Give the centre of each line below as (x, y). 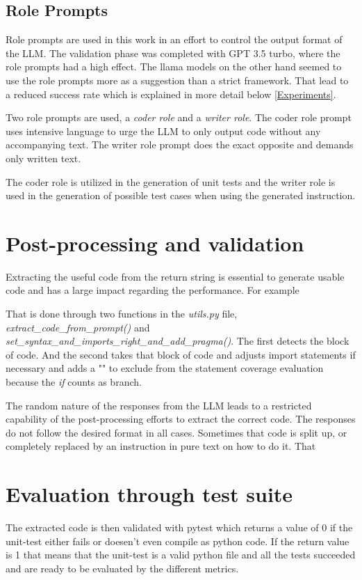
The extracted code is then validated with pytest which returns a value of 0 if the (179, 527)
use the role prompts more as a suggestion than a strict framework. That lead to (177, 80)
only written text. (43, 158)
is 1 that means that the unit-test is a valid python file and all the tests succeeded (181, 555)
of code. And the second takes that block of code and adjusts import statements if (181, 354)
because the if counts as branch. (74, 382)
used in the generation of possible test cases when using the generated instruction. (181, 195)
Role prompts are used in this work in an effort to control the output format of (174, 39)
